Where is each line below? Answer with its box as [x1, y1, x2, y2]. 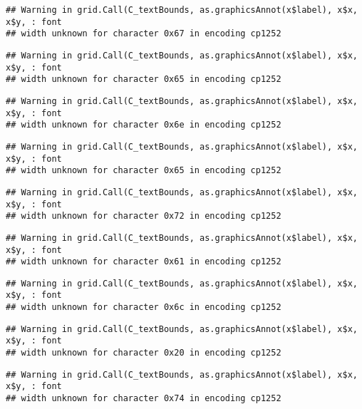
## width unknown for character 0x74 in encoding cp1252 [6, 393, 281, 404]
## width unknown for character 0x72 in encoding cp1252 [6, 211, 281, 222]
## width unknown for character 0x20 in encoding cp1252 [6, 348, 281, 358]
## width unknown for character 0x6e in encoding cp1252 [6, 120, 281, 130]
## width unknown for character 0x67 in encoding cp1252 [6, 29, 281, 39]
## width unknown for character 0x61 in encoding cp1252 [6, 257, 281, 267]
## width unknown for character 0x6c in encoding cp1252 [6, 302, 281, 313]
